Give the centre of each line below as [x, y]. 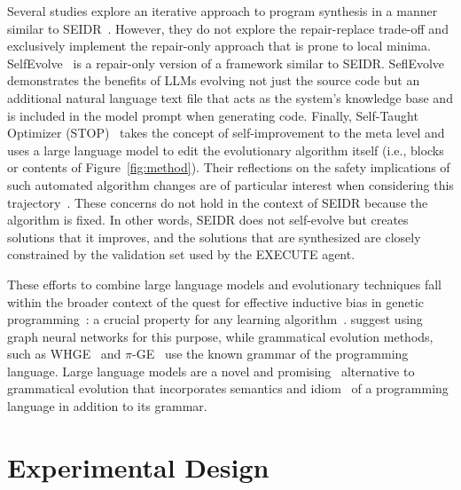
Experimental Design [138, 466]
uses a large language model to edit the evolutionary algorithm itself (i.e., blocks [226, 150]
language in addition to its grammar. [107, 406]
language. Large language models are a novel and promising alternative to [211, 371]
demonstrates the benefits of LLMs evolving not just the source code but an [214, 80]
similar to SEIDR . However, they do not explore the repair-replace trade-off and [228, 28]
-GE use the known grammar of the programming [270, 354]
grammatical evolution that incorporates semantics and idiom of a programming [228, 388]
